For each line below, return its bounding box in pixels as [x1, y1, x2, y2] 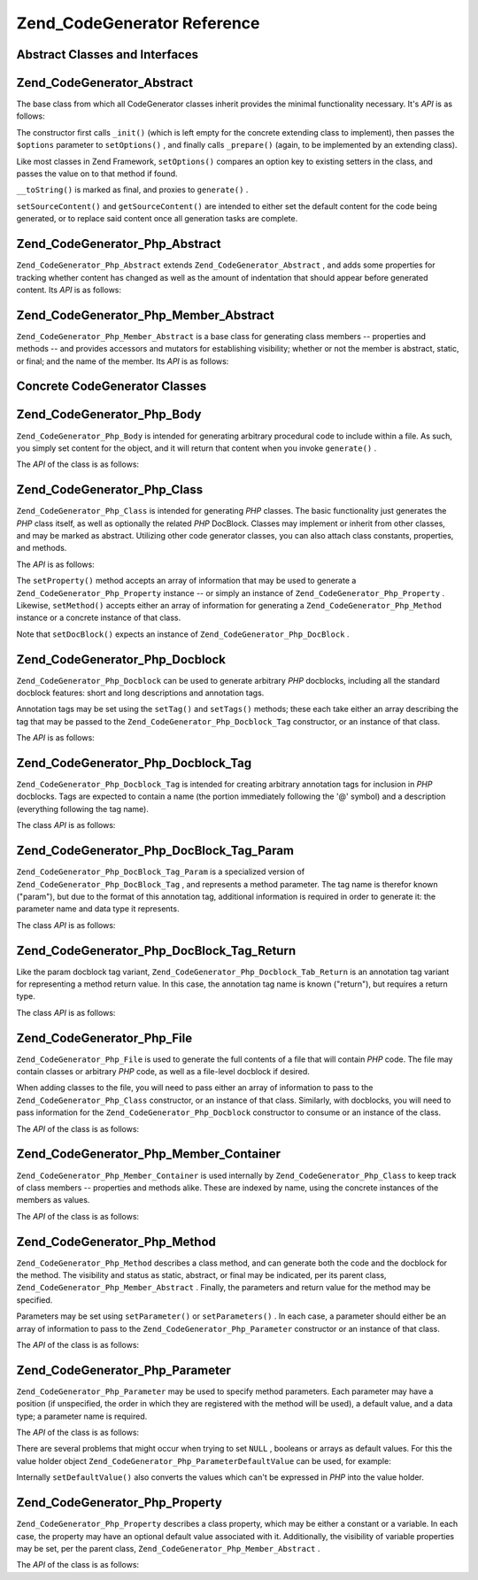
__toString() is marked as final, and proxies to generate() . [16, 184, 249, 195]
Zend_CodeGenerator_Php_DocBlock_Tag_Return [16, 943, 297, 958]
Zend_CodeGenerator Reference [16, 13, 260, 33]
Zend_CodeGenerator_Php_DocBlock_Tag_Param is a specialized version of [16, 866, 305, 877]
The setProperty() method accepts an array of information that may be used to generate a [16, 576, 357, 586]
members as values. [16, 1195, 90, 1205]
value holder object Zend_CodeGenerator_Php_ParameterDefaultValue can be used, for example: [16, 1455, 391, 1466]
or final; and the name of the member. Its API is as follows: [16, 355, 229, 367]
